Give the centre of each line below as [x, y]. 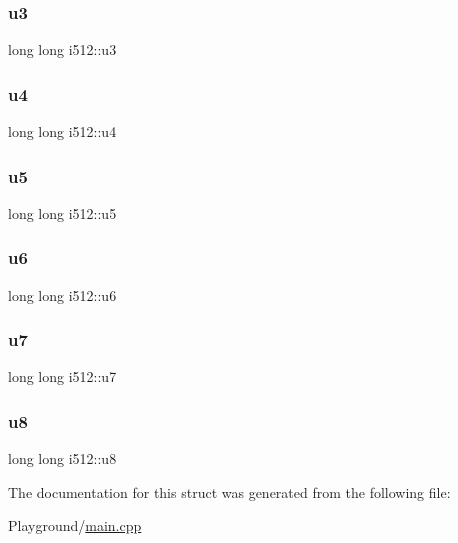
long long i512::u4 [62, 131]
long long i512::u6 [62, 294]
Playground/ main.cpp [75, 525]
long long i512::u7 [62, 376]
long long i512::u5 [62, 212]
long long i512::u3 [62, 49]
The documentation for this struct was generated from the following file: [229, 491]
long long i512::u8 [62, 458]
